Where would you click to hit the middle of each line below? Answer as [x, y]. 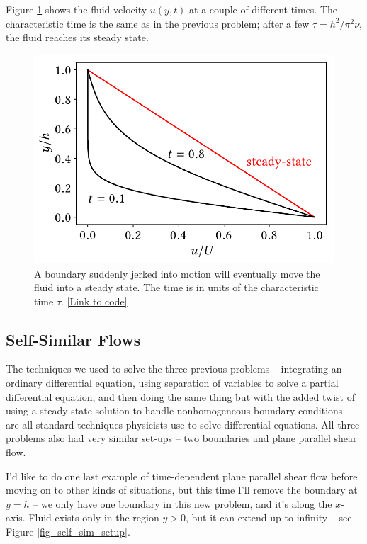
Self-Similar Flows [73, 339]
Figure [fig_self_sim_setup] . [68, 532]
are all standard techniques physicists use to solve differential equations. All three [183, 424]
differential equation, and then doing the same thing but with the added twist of [180, 396]
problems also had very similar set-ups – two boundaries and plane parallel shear [181, 438]
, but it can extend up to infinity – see [269, 517]
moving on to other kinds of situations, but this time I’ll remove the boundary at [182, 490]
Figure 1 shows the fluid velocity [77, 9]
